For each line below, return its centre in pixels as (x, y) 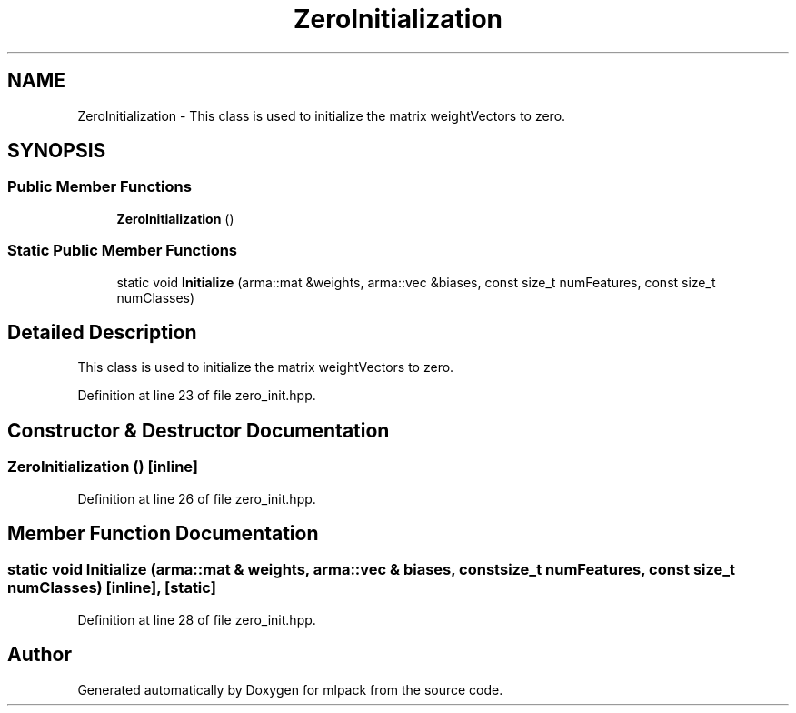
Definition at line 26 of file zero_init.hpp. (197, 498)
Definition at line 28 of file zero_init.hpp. (197, 619)
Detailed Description (102, 332)
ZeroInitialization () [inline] (103, 467)
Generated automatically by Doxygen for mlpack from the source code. (290, 689)
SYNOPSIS (57, 151)
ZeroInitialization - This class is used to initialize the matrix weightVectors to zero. (322, 115)
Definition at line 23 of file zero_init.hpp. (197, 396)
